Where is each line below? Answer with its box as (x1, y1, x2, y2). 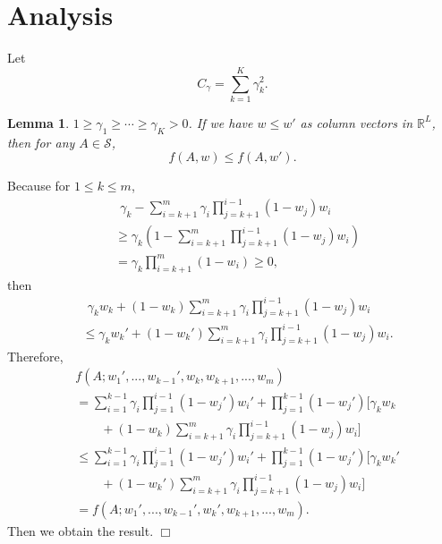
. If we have (188, 113, 253, 132)
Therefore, (7, 346, 64, 365)
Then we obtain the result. (7, 521, 154, 540)
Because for (7, 176, 71, 195)
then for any (7, 132, 75, 151)
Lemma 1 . (7, 113, 70, 132)
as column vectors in (300, 113, 413, 132)
